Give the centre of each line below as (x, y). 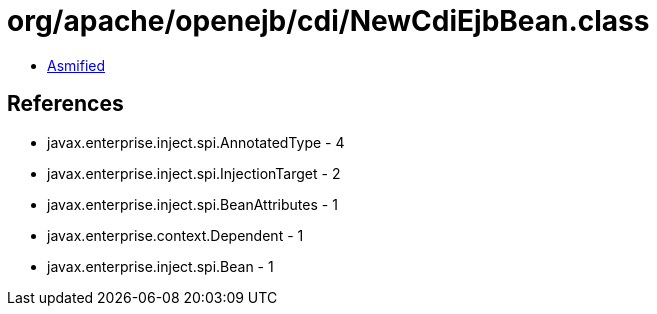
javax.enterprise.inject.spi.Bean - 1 (160, 266)
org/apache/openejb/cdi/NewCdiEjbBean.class (328, 21)
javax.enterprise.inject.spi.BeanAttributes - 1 (192, 204)
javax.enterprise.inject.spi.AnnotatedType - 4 (196, 142)
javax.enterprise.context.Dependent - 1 (175, 235)
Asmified (76, 65)
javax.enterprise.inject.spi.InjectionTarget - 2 (194, 173)
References (65, 104)
